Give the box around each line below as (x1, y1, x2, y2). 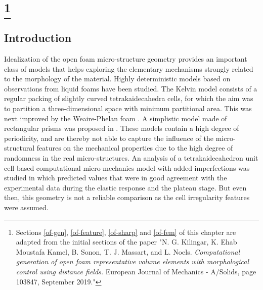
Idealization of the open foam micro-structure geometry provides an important (4, 54, 247, 64)
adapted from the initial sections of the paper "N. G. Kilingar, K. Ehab (16, 236, 237, 247)
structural (4, 142, 35, 153)
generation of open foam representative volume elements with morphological (16, 256, 249, 267)
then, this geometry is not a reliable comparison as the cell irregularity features (4, 192, 250, 203)
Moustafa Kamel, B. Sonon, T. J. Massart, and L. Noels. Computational (16, 246, 240, 257)
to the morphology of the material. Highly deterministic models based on (4, 73, 231, 84)
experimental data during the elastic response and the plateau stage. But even (4, 182, 247, 192)
